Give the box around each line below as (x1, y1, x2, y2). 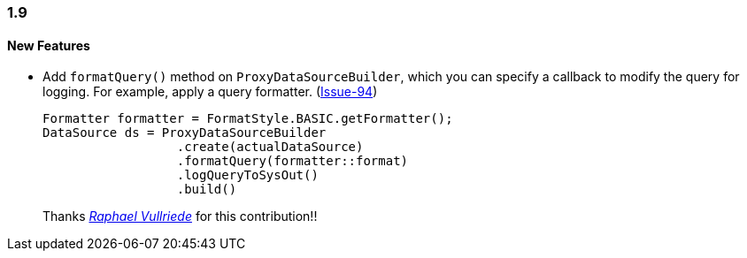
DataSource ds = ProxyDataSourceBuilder (42, 125, 327, 140)
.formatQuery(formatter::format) (176, 154, 409, 169)
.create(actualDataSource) (176, 140, 364, 155)
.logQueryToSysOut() (176, 168, 319, 183)
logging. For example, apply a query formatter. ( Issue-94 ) (42, 84, 378, 100)
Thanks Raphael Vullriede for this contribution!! (42, 209, 318, 224)
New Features (7, 37, 90, 53)
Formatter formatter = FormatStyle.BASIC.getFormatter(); (42, 111, 453, 126)
